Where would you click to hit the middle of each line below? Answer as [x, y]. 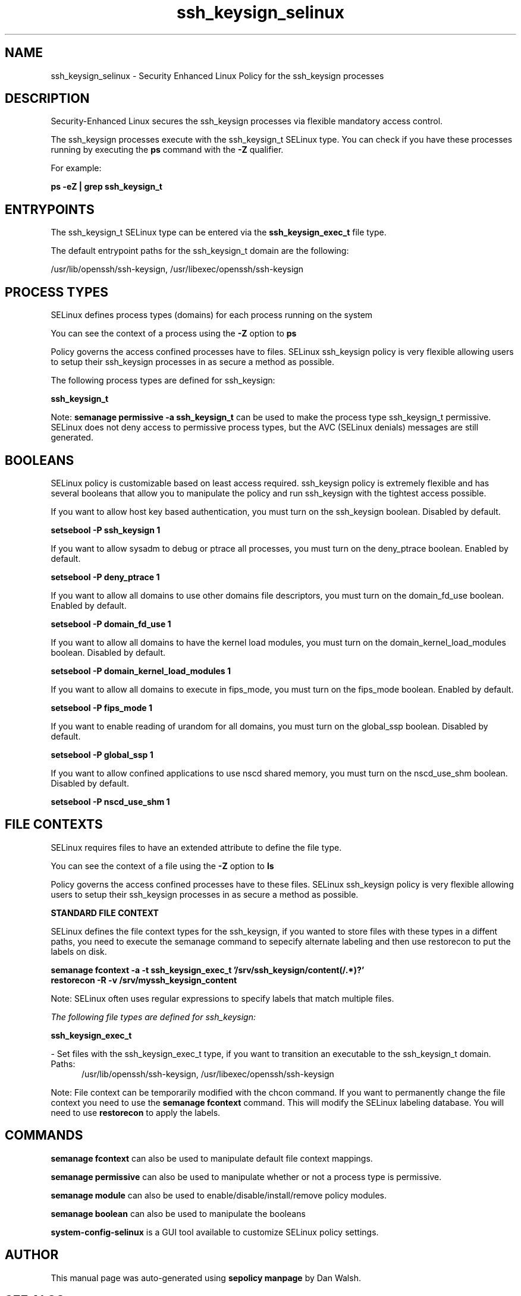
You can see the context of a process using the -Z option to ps [174, 334]
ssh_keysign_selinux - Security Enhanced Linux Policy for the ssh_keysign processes [217, 76]
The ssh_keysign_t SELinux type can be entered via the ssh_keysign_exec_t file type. [219, 232]
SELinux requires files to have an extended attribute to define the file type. [196, 847]
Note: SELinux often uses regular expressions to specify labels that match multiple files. [222, 998]
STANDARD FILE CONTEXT [105, 913]
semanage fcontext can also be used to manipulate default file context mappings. [212, 1158]
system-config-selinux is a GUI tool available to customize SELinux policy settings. [215, 1232]
